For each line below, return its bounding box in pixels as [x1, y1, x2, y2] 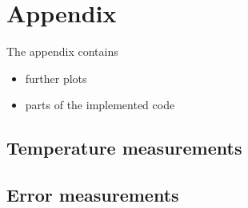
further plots [25, 69, 87, 86]
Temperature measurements [6, 135, 242, 160]
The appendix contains [6, 43, 118, 60]
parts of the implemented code [25, 96, 175, 113]
